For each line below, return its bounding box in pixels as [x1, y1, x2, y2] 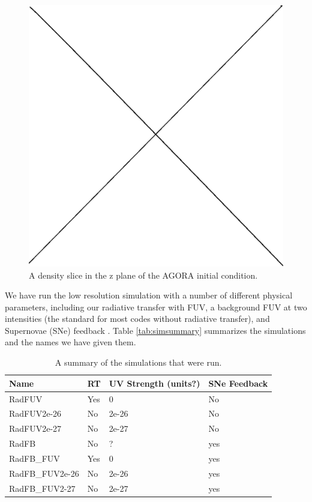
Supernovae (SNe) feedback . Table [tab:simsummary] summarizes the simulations [5, 324, 306, 336]
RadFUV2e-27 [9, 422, 62, 435]
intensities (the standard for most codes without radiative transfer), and [5, 312, 270, 325]
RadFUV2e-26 [9, 407, 62, 420]
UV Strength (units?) [109, 376, 200, 389]
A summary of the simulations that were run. [55, 356, 222, 369]
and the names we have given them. [5, 336, 136, 348]
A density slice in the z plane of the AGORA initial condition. [29, 268, 258, 281]
